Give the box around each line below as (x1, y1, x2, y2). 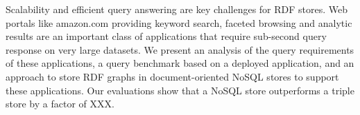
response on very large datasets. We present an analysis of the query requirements (6, 42, 354, 56)
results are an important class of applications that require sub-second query (6, 29, 327, 43)
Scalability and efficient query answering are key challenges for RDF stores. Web (6, 2, 348, 16)
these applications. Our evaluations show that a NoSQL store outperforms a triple (6, 83, 354, 97)
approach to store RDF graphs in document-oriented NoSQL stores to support (6, 69, 339, 83)
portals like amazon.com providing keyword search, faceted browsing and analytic (6, 15, 352, 30)
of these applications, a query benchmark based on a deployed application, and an (6, 56, 354, 70)
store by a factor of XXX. (6, 96, 114, 111)
